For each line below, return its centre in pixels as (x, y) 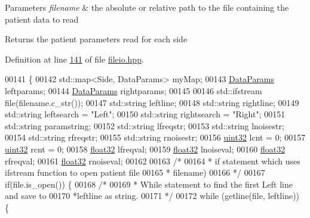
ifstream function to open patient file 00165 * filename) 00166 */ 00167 (135, 172)
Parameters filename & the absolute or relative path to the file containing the (147, 7)
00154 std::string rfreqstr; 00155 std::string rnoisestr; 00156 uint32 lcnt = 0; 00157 (155, 137)
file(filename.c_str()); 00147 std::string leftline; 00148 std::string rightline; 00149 (152, 102)
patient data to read (42, 19)
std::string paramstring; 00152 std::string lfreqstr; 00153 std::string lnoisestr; (145, 125)
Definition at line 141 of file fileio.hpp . (74, 59)
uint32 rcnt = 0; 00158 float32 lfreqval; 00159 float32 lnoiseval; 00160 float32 (145, 149)
